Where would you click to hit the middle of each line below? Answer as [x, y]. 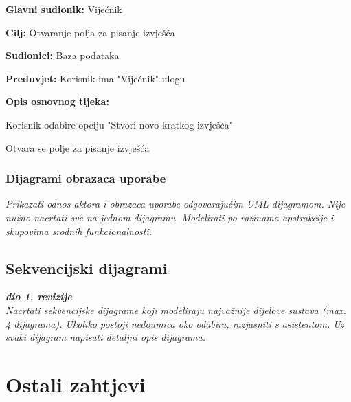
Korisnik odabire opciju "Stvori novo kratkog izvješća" [119, 124]
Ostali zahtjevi [76, 384]
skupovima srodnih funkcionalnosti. [79, 231]
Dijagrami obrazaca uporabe [86, 178]
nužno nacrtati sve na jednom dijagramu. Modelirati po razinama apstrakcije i [170, 217]
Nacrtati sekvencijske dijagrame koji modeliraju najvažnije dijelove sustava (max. [176, 310]
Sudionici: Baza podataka [63, 55]
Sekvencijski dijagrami [87, 268]
